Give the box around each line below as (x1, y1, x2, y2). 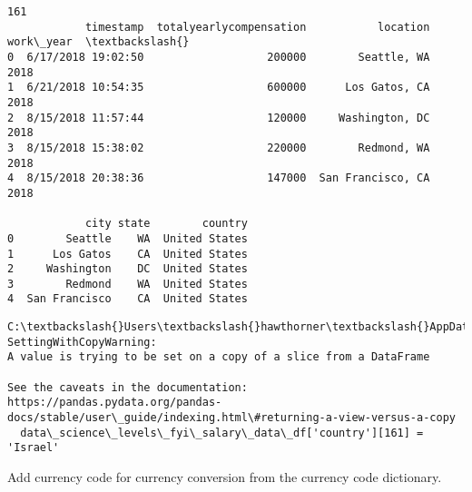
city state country (84, 217, 248, 231)
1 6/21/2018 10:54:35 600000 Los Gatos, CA (7, 81, 430, 94)
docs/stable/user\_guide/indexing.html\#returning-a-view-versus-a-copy (7, 411, 456, 425)
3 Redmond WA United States (7, 277, 248, 290)
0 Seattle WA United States (7, 231, 248, 245)
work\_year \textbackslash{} (7, 35, 190, 49)
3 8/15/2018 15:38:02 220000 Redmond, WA (7, 141, 430, 154)
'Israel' (7, 441, 60, 455)
